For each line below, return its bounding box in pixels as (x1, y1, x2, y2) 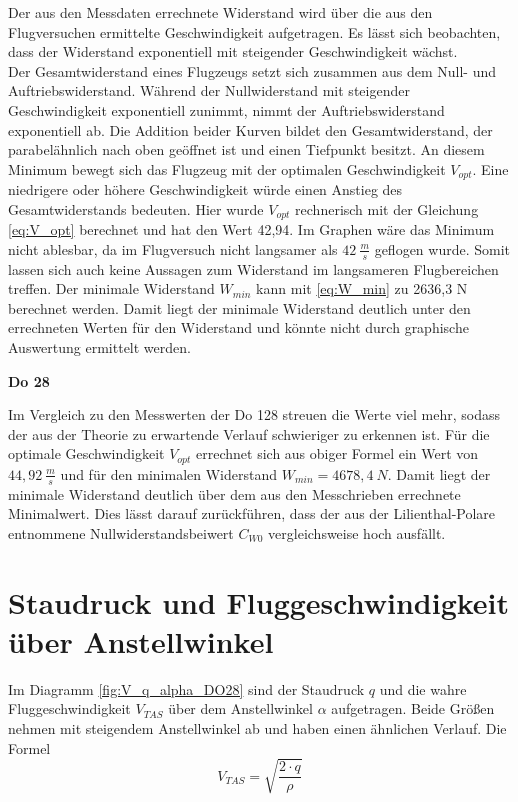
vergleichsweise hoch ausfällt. (268, 522, 446, 543)
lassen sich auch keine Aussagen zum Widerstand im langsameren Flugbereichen (8, 258, 499, 279)
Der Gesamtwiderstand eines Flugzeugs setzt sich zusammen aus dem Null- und (8, 60, 496, 81)
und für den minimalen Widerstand (60, 463, 278, 484)
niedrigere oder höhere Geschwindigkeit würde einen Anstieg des (8, 179, 403, 200)
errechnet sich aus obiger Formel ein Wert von (196, 443, 479, 464)
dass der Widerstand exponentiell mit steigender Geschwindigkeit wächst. (8, 41, 458, 62)
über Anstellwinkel (8, 620, 274, 661)
